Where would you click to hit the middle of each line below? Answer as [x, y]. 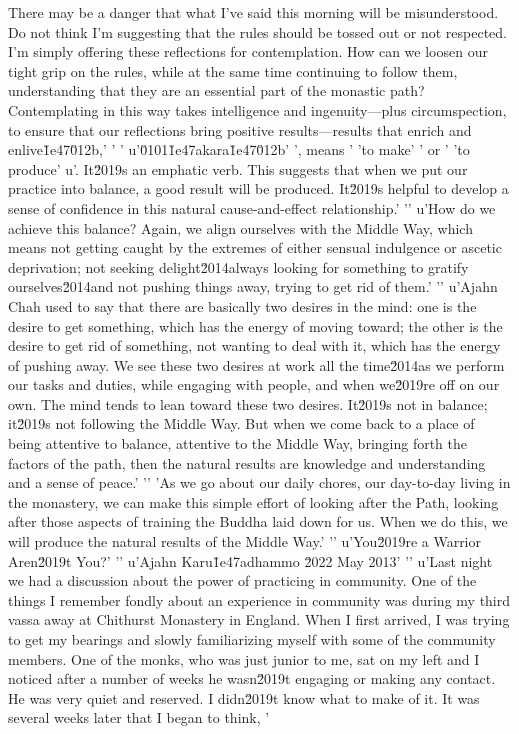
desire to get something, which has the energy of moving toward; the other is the [255, 325]
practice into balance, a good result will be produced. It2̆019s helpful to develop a [258, 188]
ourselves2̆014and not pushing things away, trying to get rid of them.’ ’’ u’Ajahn [253, 286]
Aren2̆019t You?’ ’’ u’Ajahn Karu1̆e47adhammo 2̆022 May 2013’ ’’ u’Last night [250, 560]
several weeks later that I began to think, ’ [139, 717]
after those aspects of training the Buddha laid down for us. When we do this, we [258, 521]
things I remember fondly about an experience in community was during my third [259, 599]
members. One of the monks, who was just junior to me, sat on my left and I [244, 658]
